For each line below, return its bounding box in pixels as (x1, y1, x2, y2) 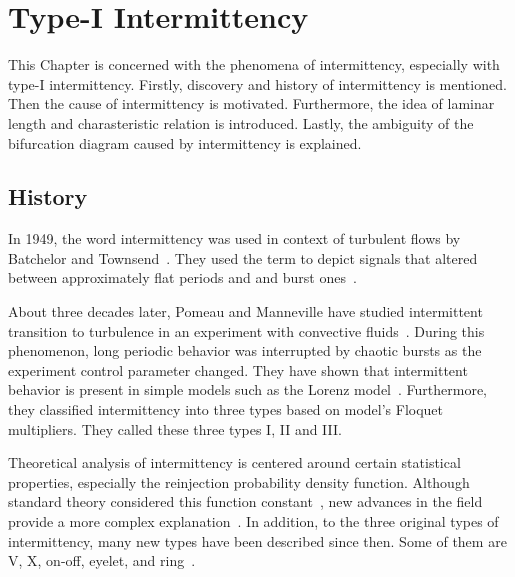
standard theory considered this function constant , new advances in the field (8, 491, 483, 512)
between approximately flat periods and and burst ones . (8, 267, 357, 288)
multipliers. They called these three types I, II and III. (8, 418, 342, 439)
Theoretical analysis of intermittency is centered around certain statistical (8, 452, 461, 473)
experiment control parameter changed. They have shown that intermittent (8, 359, 468, 380)
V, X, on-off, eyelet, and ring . (8, 550, 196, 571)
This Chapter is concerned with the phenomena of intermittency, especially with (8, 54, 500, 75)
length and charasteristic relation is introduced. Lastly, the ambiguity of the (8, 112, 474, 133)
